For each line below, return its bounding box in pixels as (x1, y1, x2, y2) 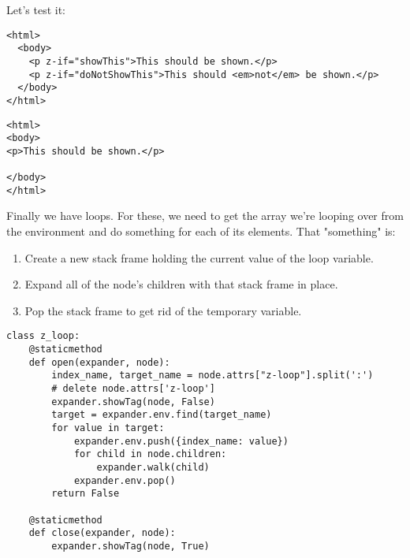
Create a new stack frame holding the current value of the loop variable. (24, 249, 374, 266)
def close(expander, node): (28, 527, 176, 539)
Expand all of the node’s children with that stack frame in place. (24, 276, 338, 292)
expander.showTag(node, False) (51, 396, 215, 407)
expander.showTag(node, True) (51, 540, 210, 552)
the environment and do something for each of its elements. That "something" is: (6, 223, 396, 240)
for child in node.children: (73, 448, 227, 460)
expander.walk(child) (96, 462, 210, 473)
